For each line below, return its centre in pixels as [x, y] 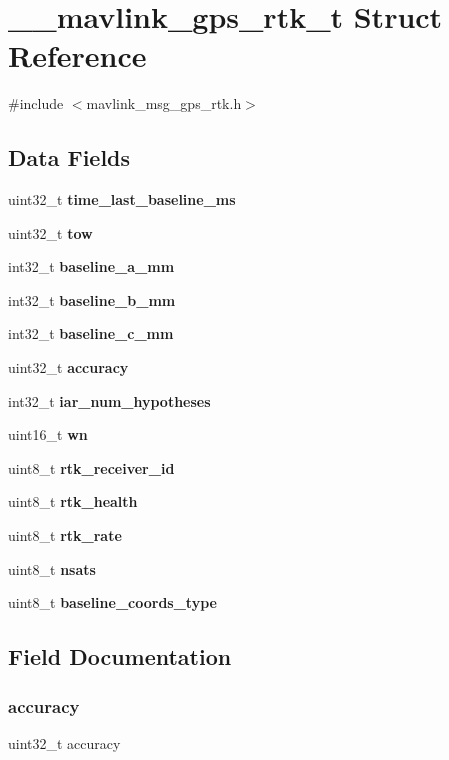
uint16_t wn [48, 434]
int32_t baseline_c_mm [91, 333]
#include [36, 103]
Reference [77, 55]
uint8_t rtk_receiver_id [91, 467]
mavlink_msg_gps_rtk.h [164, 103]
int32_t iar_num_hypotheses [109, 400]
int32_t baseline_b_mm [92, 299]
